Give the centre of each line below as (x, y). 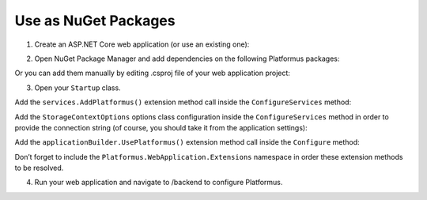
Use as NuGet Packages (95, 21)
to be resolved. (39, 168)
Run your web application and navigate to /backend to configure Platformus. (159, 183)
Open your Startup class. (78, 88)
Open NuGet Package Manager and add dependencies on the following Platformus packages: (187, 58)
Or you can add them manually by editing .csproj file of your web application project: (152, 73)
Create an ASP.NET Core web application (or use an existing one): (142, 44)
